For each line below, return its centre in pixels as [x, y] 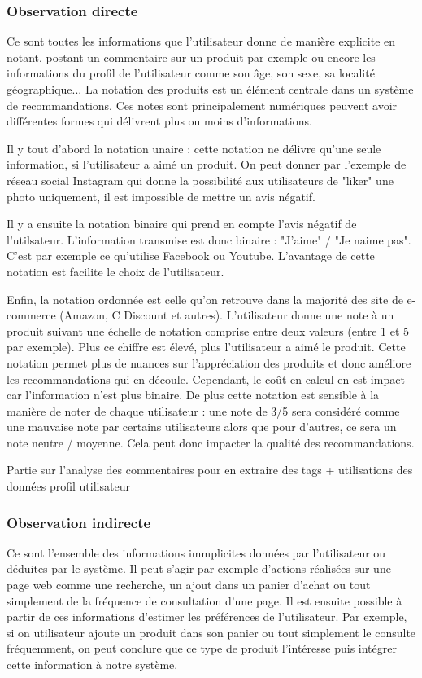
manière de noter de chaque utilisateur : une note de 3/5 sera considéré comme [203, 410]
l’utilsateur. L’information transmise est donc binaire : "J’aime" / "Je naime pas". [209, 239]
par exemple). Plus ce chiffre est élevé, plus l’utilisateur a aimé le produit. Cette [206, 347]
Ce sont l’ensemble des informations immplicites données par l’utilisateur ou [196, 552]
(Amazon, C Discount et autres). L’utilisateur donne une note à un [227, 315]
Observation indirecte [79, 522]
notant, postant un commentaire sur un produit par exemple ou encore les [191, 57]
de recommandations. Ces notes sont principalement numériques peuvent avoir [202, 105]
